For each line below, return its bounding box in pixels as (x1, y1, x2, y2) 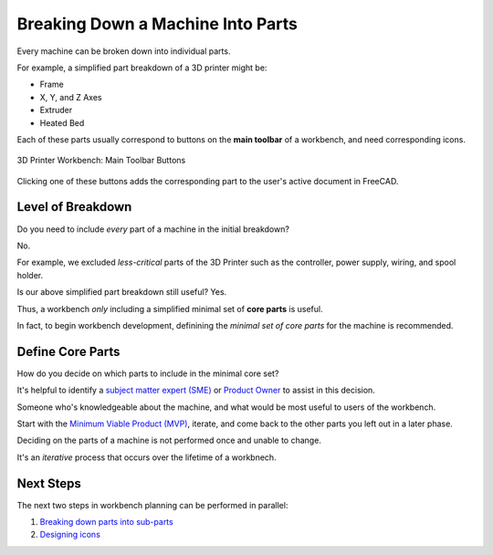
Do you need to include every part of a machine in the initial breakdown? (16, 224, 289, 235)
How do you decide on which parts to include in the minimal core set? (16, 368, 279, 379)
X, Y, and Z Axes (39, 91, 102, 102)
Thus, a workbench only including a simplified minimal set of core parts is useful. (16, 303, 323, 314)
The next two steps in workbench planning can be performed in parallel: (16, 499, 288, 510)
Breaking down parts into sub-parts (39, 517, 173, 528)
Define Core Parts (16, 343, 121, 360)
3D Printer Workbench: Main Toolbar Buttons (16, 155, 186, 166)
